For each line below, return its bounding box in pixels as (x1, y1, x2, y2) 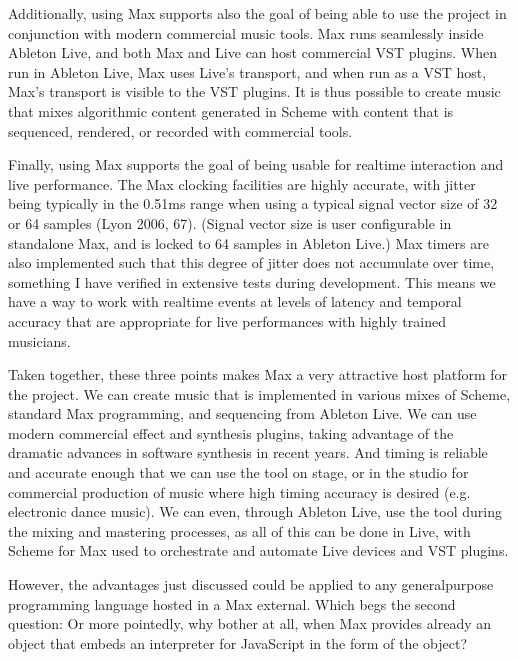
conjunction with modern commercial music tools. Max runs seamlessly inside (8, 22, 484, 43)
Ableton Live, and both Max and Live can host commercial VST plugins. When (8, 42, 498, 63)
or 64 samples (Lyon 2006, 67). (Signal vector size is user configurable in (8, 212, 452, 233)
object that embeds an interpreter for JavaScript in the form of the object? (8, 632, 468, 653)
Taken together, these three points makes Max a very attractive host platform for (8, 364, 508, 385)
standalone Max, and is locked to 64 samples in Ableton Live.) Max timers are (8, 232, 489, 253)
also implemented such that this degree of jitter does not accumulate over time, (8, 252, 495, 273)
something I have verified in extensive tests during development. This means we (8, 271, 496, 292)
